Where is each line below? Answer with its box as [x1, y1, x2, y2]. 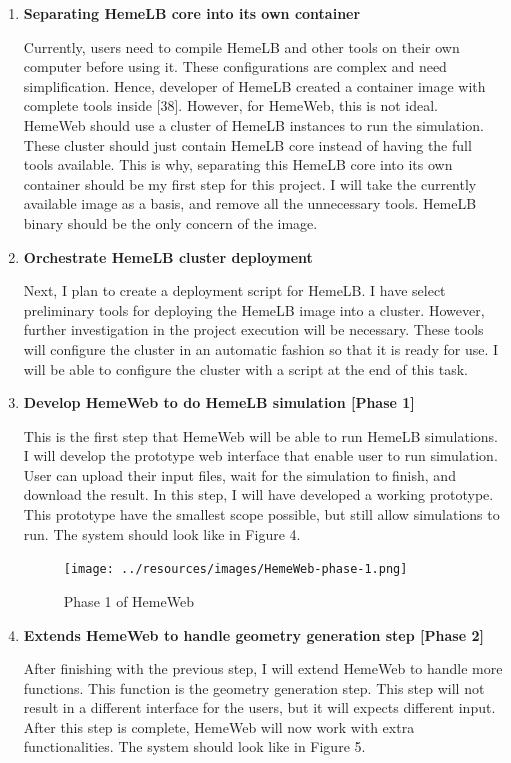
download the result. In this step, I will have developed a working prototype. [23, 484, 494, 505]
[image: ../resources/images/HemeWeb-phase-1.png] [63, 562, 408, 577]
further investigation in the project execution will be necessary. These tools [23, 319, 484, 340]
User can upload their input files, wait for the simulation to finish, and [23, 464, 456, 485]
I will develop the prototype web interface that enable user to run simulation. [23, 445, 498, 466]
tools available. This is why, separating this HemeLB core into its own [23, 154, 453, 175]
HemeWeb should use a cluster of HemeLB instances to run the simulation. [23, 114, 484, 135]
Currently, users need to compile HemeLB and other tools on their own [23, 36, 460, 57]
